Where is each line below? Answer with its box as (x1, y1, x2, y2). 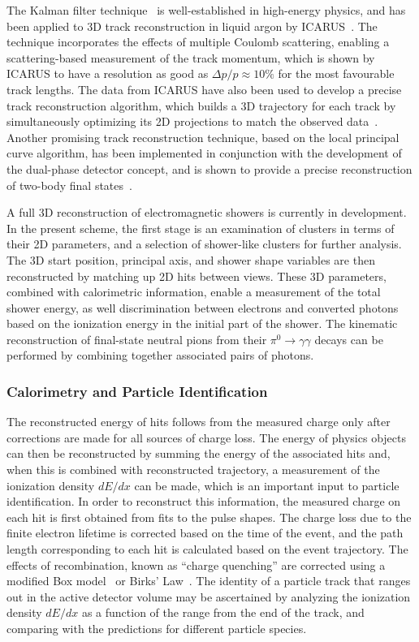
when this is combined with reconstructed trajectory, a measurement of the (6, 461, 380, 478)
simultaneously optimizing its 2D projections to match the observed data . (6, 113, 378, 130)
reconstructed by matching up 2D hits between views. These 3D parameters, (6, 267, 387, 284)
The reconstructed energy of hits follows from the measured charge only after (6, 413, 391, 430)
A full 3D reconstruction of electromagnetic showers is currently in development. (6, 204, 407, 221)
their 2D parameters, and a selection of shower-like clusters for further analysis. (6, 235, 402, 252)
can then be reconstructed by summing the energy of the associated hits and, (6, 445, 391, 462)
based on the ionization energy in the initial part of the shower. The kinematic (6, 315, 398, 332)
